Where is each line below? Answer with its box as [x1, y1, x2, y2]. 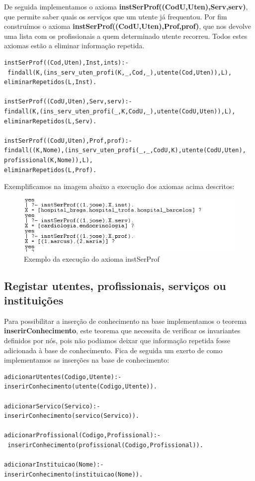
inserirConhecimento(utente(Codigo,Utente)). [4, 383, 157, 390]
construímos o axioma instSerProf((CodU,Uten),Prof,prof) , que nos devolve [4, 21, 251, 31]
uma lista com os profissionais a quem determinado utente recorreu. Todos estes [4, 30, 248, 41]
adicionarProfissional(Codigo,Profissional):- [4, 432, 161, 439]
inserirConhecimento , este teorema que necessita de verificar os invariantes [4, 325, 241, 336]
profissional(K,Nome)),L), [4, 156, 93, 164]
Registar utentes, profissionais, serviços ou [4, 278, 226, 293]
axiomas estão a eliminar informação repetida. [4, 40, 145, 51]
